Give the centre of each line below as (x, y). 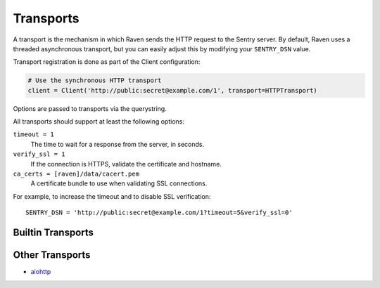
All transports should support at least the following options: (99, 122)
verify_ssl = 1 (39, 154)
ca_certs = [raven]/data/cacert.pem (76, 174)
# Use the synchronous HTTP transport (95, 80)
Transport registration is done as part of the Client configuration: (107, 62)
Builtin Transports (53, 233)
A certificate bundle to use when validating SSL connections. (119, 183)
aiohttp (41, 272)
